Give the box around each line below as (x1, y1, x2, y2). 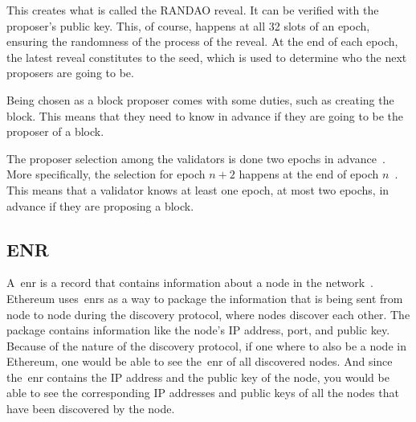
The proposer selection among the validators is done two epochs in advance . (6, 150, 385, 166)
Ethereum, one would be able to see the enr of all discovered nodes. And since (6, 353, 393, 370)
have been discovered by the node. (6, 400, 175, 417)
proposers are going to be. (6, 64, 134, 81)
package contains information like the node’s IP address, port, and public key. (6, 322, 390, 338)
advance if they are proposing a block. (6, 197, 194, 214)
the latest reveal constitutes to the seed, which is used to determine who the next (6, 48, 407, 65)
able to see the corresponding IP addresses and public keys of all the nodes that (6, 384, 399, 401)
